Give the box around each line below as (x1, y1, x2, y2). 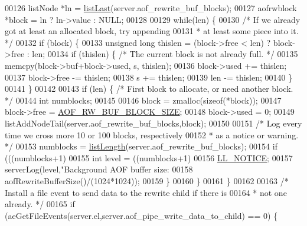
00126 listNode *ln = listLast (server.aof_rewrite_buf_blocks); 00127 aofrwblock (5, 2, 297, 14)
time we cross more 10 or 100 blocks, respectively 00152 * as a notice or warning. (5, 128, 299, 141)
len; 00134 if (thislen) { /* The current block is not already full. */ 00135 (32, 48, 298, 60)
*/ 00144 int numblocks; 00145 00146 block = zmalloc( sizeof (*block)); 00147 (5, 94, 282, 106)
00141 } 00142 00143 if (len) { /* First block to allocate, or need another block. (5, 82, 293, 95)
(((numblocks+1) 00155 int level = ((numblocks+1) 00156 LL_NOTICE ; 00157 (5, 151, 293, 164)
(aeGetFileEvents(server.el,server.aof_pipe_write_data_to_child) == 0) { (5, 209, 278, 221)
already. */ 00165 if (5, 198, 75, 210)
